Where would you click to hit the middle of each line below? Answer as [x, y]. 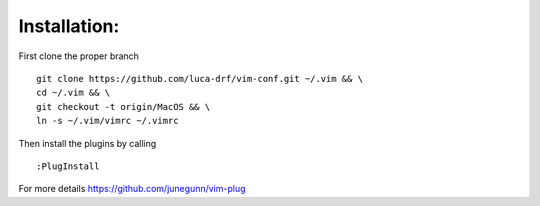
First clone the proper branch [79, 56]
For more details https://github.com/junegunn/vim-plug [132, 189]
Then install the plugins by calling [87, 143]
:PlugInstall [68, 166]
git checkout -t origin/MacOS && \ [123, 106]
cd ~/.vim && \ [73, 93]
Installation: [69, 26]
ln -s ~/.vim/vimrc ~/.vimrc [107, 121]
